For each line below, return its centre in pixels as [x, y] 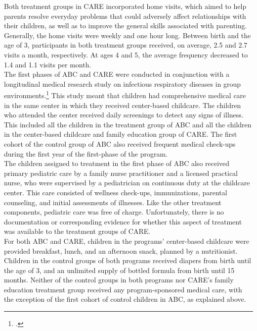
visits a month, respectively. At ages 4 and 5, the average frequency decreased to [126, 54]
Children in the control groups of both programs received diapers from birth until [128, 260]
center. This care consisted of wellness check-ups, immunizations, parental [116, 192]
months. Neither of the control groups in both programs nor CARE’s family [119, 280]
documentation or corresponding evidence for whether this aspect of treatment [123, 221]
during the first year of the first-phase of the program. [86, 153]
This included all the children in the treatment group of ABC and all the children [128, 124]
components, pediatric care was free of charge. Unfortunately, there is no [114, 212]
